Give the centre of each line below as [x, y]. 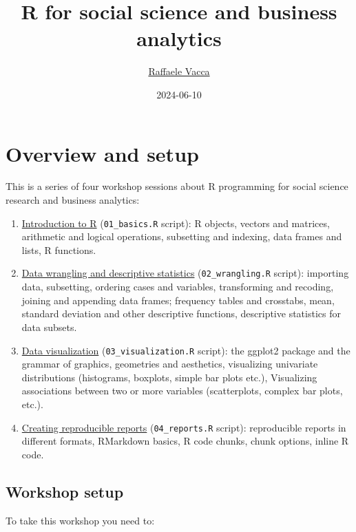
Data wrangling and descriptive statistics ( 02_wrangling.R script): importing [185, 273]
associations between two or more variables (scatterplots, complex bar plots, [182, 391]
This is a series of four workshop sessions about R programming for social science [177, 186]
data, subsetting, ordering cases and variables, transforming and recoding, [178, 287]
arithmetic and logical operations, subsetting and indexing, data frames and [182, 236]
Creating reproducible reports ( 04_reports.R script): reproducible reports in [184, 427]
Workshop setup [65, 491]
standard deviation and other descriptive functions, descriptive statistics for [181, 313]
